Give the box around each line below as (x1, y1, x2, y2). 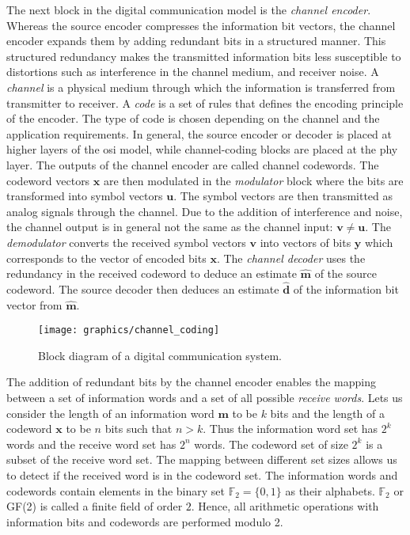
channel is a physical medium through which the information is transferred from (6, 78, 396, 95)
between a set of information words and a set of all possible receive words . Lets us (6, 389, 403, 405)
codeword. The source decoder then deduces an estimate (6, 280, 279, 297)
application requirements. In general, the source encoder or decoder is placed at (6, 125, 392, 142)
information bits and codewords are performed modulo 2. (6, 513, 283, 529)
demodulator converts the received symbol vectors (6, 233, 246, 250)
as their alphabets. (285, 482, 375, 499)
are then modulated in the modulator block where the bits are (103, 172, 404, 188)
